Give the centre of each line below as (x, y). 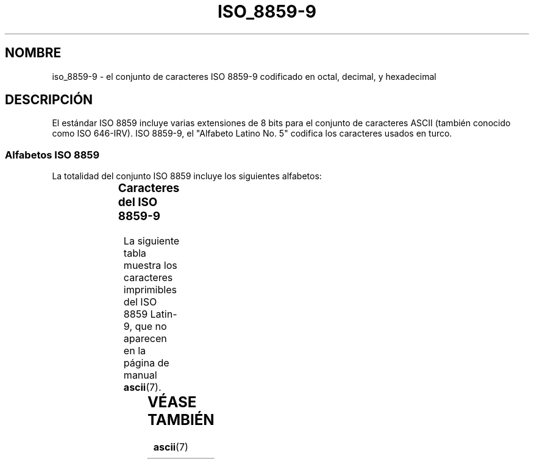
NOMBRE (33, 53)
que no (151, 326)
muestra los (150, 265)
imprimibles (150, 289)
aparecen (145, 338)
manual (140, 375)
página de (146, 362)
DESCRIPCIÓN (49, 100)
